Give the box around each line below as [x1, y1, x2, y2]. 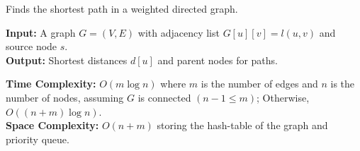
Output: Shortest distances [6, 52, 128, 67]
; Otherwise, [257, 90, 310, 104]
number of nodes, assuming [6, 90, 124, 104]
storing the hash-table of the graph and [157, 118, 328, 133]
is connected [137, 90, 191, 104]
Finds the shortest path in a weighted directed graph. [6, 1, 238, 16]
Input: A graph [6, 25, 76, 40]
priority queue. [6, 131, 69, 146]
